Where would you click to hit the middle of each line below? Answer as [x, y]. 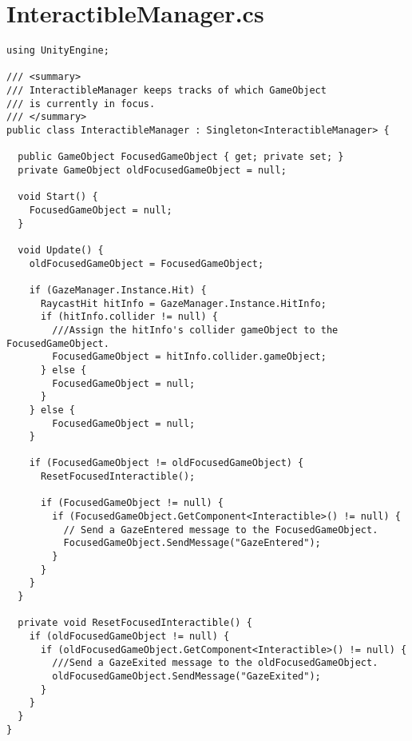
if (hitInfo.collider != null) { [129, 317]
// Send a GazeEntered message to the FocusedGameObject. [221, 530]
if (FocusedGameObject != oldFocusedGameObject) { [166, 463]
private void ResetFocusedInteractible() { [135, 623]
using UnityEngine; [58, 51]
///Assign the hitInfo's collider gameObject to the [195, 330]
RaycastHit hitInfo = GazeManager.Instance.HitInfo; [183, 303]
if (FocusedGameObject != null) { [132, 503]
